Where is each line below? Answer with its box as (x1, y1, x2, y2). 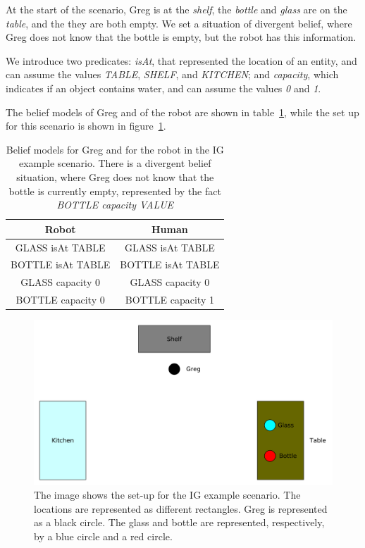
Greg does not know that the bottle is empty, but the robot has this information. (6, 30, 357, 44)
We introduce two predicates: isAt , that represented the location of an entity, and (6, 53, 357, 68)
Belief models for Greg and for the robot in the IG (6, 142, 224, 156)
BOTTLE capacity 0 (16, 292, 105, 307)
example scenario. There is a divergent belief (19, 156, 211, 170)
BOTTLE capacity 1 (125, 292, 214, 307)
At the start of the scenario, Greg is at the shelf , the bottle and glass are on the (6, 2, 347, 16)
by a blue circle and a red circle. (34, 528, 173, 543)
